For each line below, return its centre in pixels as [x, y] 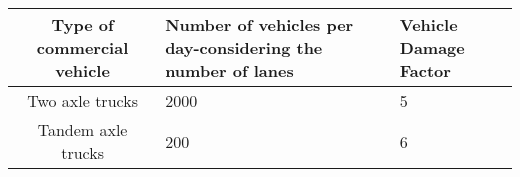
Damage [432, 47]
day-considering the [244, 47]
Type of [82, 24]
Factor [425, 70]
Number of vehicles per [259, 24]
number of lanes [229, 70]
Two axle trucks [82, 100]
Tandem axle [82, 129]
